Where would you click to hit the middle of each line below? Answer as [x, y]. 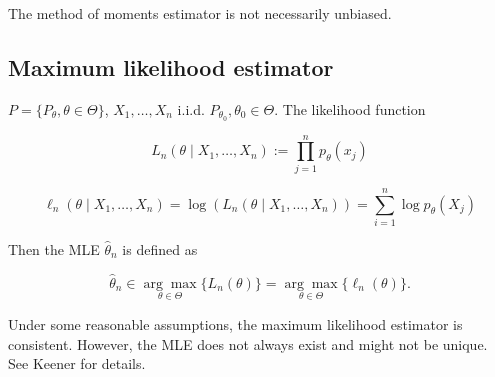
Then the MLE [54, 248]
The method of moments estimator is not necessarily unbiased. [200, 13]
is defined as [160, 248]
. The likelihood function [350, 108]
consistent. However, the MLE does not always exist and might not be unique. [248, 343]
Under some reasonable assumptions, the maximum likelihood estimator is [235, 323]
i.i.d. [191, 108]
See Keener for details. [77, 363]
